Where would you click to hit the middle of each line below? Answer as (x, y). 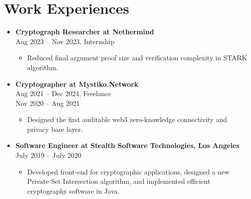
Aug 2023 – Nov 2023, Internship (65, 41)
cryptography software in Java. (73, 190)
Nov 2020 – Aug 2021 (47, 103)
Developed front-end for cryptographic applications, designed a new (128, 171)
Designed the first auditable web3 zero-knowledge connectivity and (127, 119)
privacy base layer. (55, 129)
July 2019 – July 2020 (48, 155)
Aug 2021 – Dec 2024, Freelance (63, 93)
